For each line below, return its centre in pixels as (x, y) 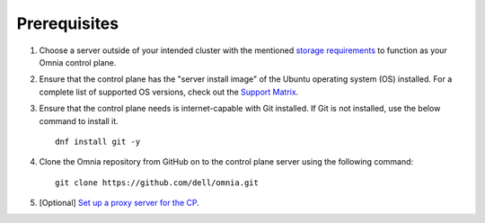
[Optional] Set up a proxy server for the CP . (119, 203)
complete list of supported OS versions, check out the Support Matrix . (169, 92)
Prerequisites (68, 23)
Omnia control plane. (78, 62)
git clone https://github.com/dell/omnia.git (157, 183)
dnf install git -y (98, 141)
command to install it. (79, 120)
